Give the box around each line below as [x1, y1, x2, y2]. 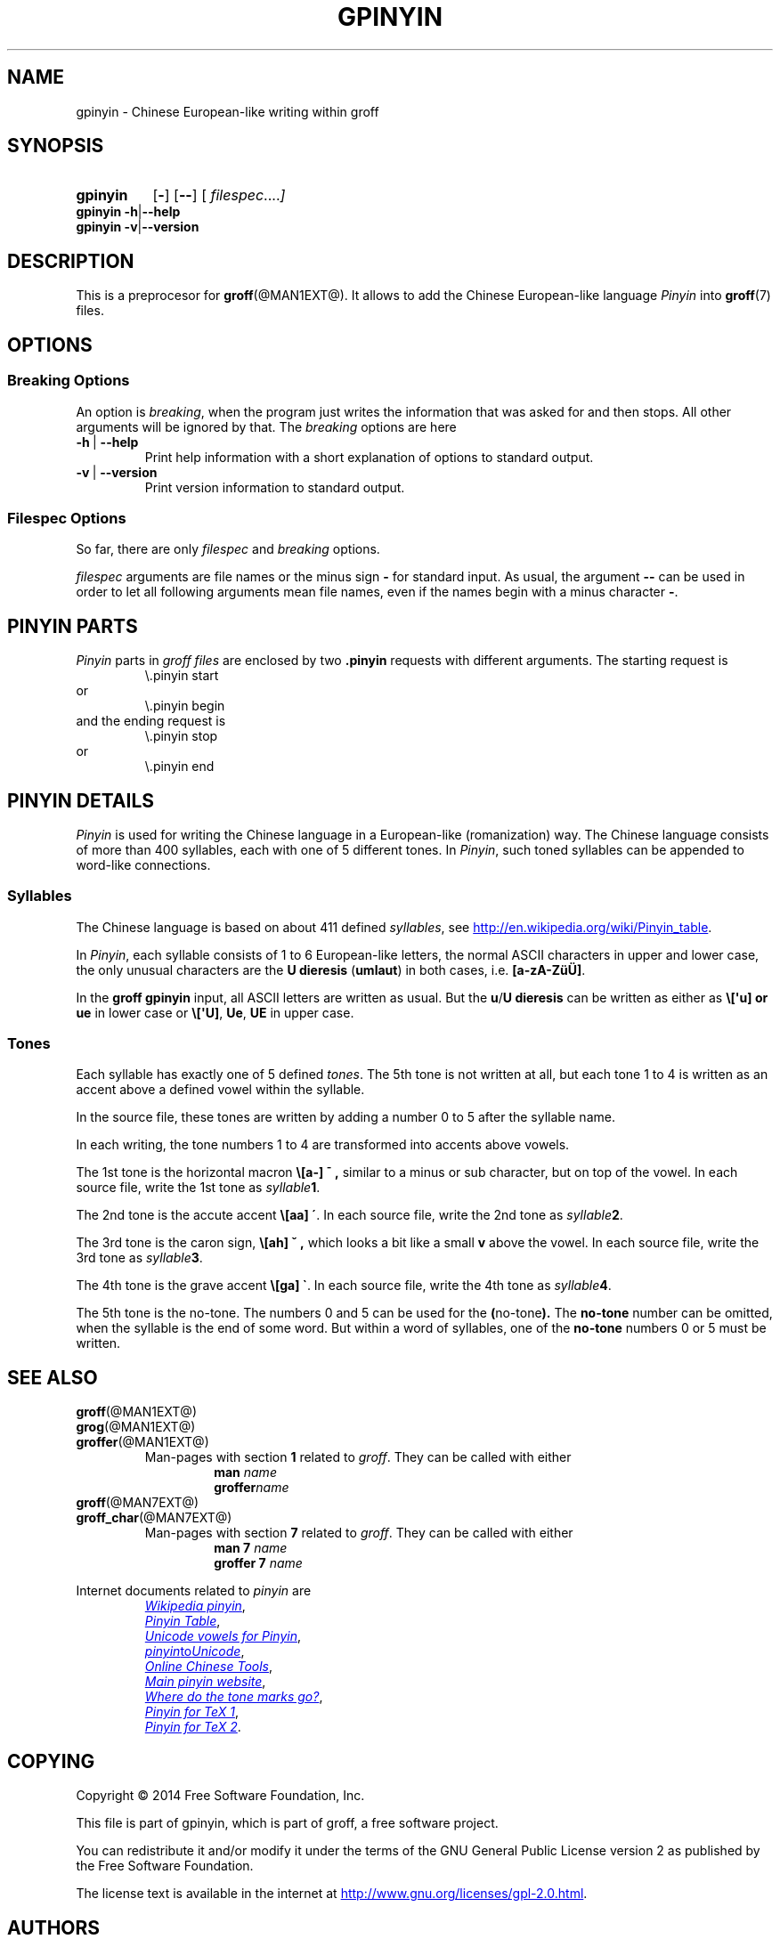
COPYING [7, 1749, 95, 1773]
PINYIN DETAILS [7, 789, 155, 812]
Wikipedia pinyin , [144, 1598, 246, 1614]
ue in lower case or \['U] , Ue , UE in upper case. [76, 1004, 354, 1020]
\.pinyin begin [144, 698, 225, 714]
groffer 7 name [214, 1555, 303, 1571]
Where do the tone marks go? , [144, 1689, 323, 1705]
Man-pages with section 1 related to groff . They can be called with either [144, 1449, 572, 1465]
